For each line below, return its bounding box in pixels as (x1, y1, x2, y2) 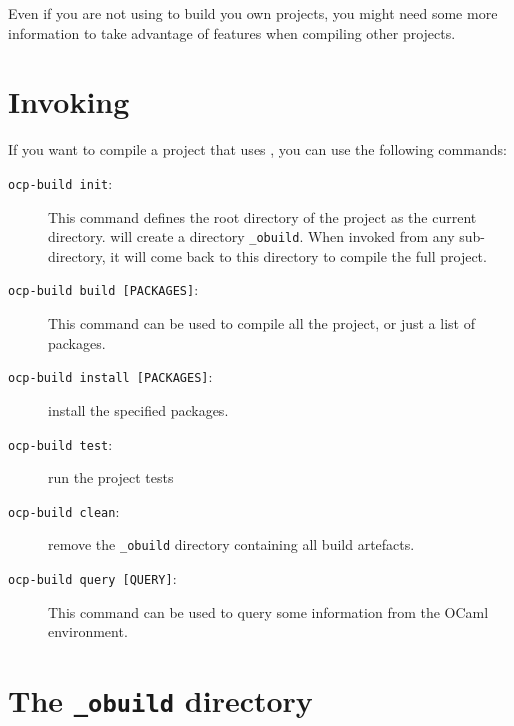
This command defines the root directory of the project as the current (48, 206, 477, 227)
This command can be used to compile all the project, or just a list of (48, 313, 475, 334)
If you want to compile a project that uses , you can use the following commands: (8, 139, 507, 160)
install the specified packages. (48, 399, 229, 420)
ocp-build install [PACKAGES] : (8, 366, 213, 387)
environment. (48, 621, 128, 642)
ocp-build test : (8, 433, 113, 454)
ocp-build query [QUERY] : (8, 568, 177, 589)
